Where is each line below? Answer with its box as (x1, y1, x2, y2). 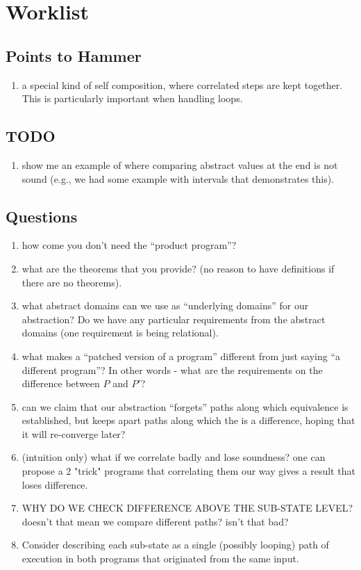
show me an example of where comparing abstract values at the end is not (22, 157, 338, 172)
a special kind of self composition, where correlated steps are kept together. (22, 77, 343, 92)
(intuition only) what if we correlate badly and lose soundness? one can (22, 450, 326, 464)
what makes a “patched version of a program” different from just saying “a (22, 348, 340, 363)
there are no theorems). (22, 275, 122, 289)
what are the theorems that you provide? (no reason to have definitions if (22, 261, 335, 275)
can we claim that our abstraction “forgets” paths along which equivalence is (22, 399, 349, 414)
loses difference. (22, 477, 88, 491)
